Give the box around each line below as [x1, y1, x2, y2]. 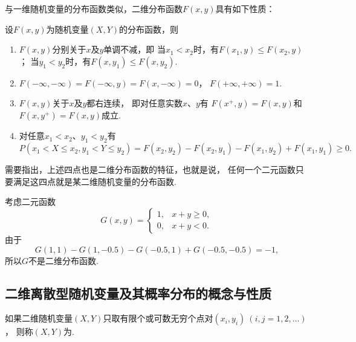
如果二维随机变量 [5, 312, 73, 324]
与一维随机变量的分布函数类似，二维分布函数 [5, 2, 183, 15]
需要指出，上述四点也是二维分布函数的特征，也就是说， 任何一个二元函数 [5, 163, 296, 176]
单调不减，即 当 [103, 43, 166, 56]
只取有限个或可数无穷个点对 [103, 312, 213, 324]
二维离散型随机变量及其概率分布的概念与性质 [5, 283, 271, 302]
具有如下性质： [215, 2, 275, 15]
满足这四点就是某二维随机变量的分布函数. [13, 175, 176, 187]
